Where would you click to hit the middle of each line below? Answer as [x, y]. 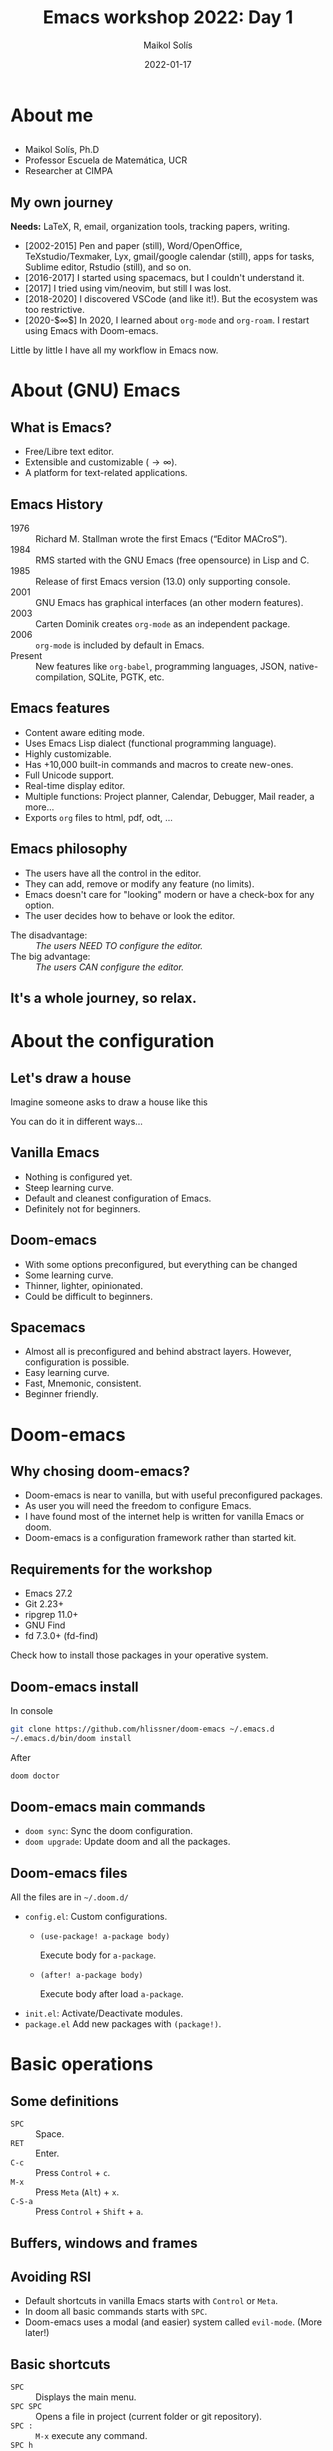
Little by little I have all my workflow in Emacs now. [114, 350]
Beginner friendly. [61, 1394]
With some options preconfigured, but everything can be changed [161, 1264]
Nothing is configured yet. [78, 1177]
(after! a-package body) [91, 1976]
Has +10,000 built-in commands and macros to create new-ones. [159, 764]
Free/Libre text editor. [69, 452]
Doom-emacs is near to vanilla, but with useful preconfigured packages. [173, 1495]
